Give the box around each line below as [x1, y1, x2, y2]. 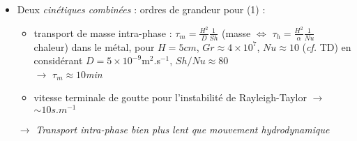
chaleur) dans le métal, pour [33, 39, 155, 54]
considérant [33, 53, 83, 68]
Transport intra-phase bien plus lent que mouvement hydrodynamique [36, 121, 330, 136]
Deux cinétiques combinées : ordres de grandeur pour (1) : [17, 2, 266, 16]
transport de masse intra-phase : [33, 25, 172, 40]
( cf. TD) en [302, 39, 351, 54]
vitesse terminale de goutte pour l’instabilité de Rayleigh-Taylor [33, 90, 307, 105]
